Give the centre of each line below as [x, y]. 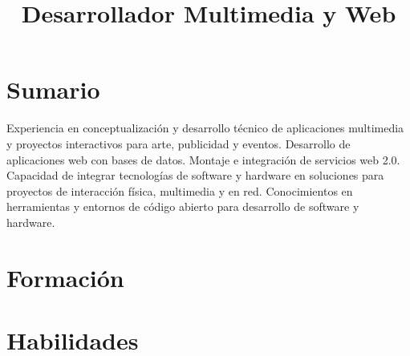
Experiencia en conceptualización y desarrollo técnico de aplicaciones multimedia [205, 128]
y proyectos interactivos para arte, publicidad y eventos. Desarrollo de [179, 143]
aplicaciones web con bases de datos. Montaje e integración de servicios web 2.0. [203, 159]
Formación [65, 277]
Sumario [53, 89]
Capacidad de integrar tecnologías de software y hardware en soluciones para [195, 175]
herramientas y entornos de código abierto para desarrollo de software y [183, 206]
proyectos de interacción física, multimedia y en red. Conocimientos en [180, 190]
